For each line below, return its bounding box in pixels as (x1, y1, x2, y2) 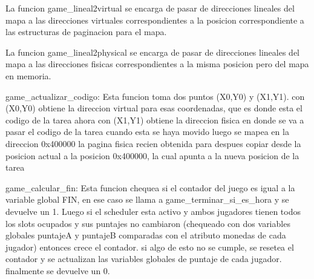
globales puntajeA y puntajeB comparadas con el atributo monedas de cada (5, 229, 286, 241)
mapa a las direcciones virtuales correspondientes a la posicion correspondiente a (5, 13, 304, 26)
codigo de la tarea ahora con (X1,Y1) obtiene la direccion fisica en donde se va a (5, 113, 304, 126)
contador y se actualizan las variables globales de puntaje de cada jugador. (5, 252, 282, 265)
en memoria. (5, 69, 51, 82)
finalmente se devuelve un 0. (5, 264, 110, 277)
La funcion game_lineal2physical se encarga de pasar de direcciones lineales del (5, 45, 299, 58)
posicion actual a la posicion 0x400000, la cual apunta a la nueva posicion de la (5, 149, 299, 162)
